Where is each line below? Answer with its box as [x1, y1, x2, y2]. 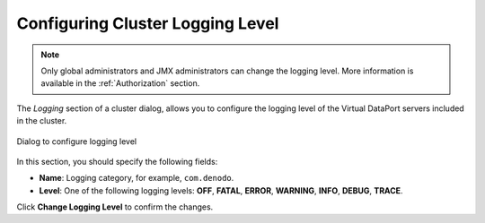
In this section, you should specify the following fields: [16, 156, 218, 167]
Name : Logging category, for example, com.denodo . [39, 173, 234, 184]
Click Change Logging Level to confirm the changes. [16, 202, 214, 212]
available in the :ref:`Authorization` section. [40, 78, 200, 89]
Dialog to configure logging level [16, 135, 137, 147]
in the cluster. [16, 116, 67, 126]
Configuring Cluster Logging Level [16, 13, 279, 33]
